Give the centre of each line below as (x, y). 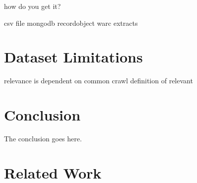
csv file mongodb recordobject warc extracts (71, 23)
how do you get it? (33, 6)
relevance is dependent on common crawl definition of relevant (98, 81)
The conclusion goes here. (43, 139)
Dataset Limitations (73, 57)
